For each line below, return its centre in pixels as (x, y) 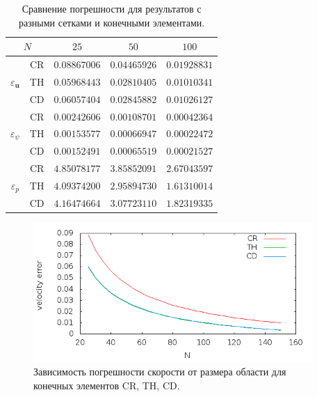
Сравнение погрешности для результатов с (112, 8)
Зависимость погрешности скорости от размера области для (160, 372)
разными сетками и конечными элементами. (112, 22)
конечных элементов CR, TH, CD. (107, 386)
